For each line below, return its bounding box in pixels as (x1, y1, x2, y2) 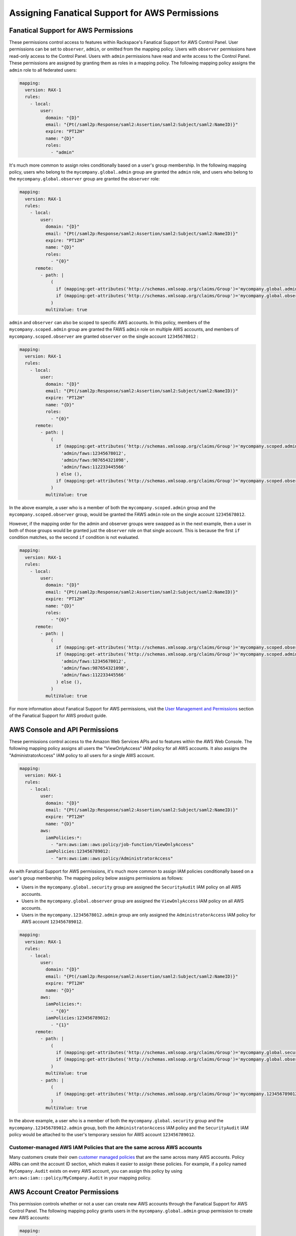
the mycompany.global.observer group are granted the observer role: (9, 176, 160, 182)
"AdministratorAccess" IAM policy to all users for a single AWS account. (9, 752, 155, 758)
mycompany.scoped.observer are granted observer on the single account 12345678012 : (9, 333, 198, 339)
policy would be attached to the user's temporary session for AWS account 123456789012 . (9, 1131, 196, 1137)
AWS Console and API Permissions (9, 725, 118, 734)
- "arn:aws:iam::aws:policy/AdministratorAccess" (50, 855, 173, 861)
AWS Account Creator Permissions (9, 1188, 119, 1196)
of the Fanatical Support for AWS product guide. (9, 712, 107, 718)
